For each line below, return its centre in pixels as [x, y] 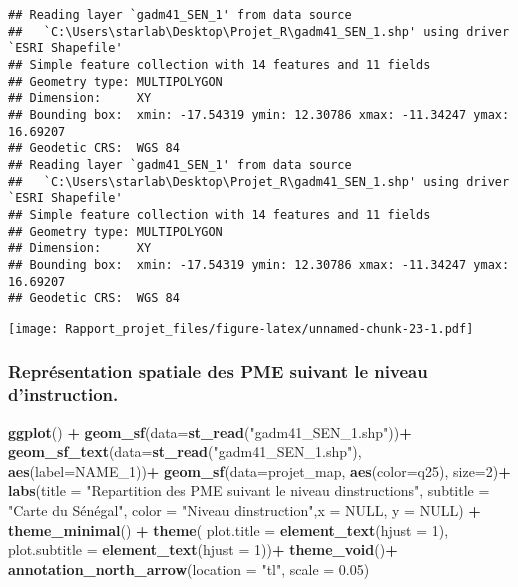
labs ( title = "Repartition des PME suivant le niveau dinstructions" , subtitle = [249, 490]
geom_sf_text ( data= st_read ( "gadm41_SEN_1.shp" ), [185, 451]
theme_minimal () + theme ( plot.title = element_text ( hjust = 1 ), [228, 529]
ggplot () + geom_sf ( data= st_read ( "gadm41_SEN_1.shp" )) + [210, 431]
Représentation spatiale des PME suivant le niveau [218, 371]
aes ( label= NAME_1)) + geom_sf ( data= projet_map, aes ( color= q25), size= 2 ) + [259, 470]
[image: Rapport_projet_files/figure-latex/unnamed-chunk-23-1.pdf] [241, 328]
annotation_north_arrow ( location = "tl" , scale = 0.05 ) [189, 568]
